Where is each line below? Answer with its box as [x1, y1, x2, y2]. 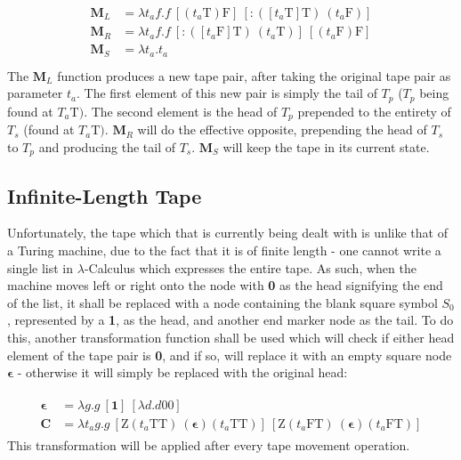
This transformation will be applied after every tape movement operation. [7, 435, 410, 454]
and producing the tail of [38, 137, 175, 156]
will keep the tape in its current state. [222, 137, 430, 156]
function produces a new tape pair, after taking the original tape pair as [57, 66, 451, 85]
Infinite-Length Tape [7, 182, 202, 209]
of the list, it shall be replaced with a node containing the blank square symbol [7, 293, 438, 311]
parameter [7, 84, 63, 102]
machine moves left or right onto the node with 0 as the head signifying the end [7, 276, 443, 295]
